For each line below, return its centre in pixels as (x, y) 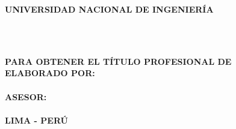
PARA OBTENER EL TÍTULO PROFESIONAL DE (118, 61)
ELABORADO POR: (50, 73)
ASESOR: (26, 96)
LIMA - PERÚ (36, 120)
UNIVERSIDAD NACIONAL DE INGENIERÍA (109, 9)
